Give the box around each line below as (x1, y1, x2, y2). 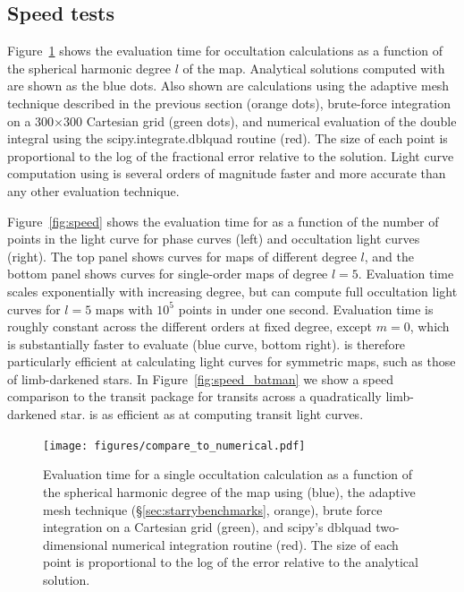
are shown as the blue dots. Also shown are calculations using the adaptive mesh (7, 76, 450, 95)
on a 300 (7, 111, 55, 130)
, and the (364, 246, 415, 265)
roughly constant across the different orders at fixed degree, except (7, 317, 373, 336)
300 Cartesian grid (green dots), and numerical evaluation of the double (63, 111, 457, 130)
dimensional (43, 535, 108, 553)
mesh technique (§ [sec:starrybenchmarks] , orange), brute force (43, 500, 383, 519)
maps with (95, 299, 153, 318)
